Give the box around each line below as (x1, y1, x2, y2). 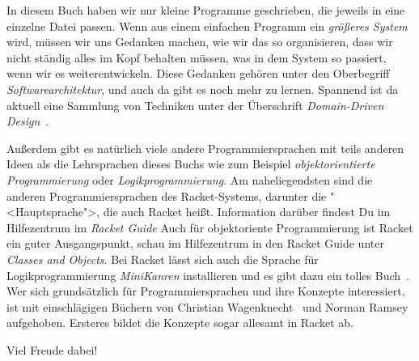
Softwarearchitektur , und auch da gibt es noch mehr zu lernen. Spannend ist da (6, 80, 399, 97)
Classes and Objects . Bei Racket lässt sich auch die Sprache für (6, 250, 319, 267)
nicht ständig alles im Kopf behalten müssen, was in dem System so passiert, (6, 49, 387, 66)
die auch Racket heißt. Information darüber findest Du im (103, 203, 391, 220)
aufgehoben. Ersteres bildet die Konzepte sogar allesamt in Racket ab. (6, 314, 353, 331)
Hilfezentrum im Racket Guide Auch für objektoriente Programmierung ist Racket (6, 219, 413, 236)
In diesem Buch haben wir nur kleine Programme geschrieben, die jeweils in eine (6, 2, 405, 18)
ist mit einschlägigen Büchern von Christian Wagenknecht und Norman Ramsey (6, 298, 408, 315)
